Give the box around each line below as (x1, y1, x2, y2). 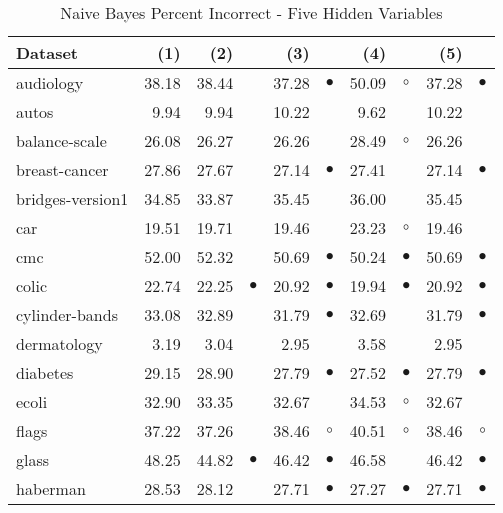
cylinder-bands (16, 303, 118, 326)
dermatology (16, 332, 103, 355)
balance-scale (16, 129, 107, 152)
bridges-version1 (16, 187, 129, 210)
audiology (16, 71, 84, 94)
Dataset (16, 41, 79, 64)
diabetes (16, 361, 74, 384)
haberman (16, 477, 86, 500)
